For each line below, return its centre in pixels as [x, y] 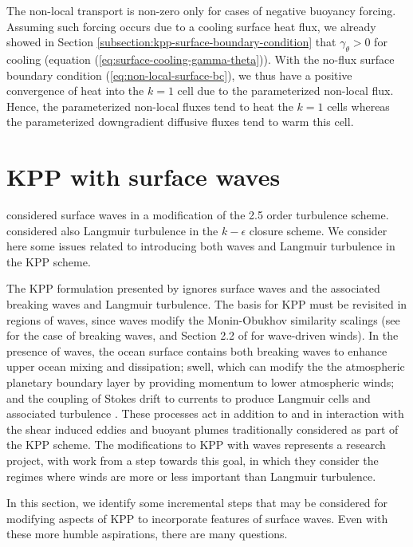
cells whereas [358, 106]
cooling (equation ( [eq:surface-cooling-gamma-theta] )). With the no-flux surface [201, 59]
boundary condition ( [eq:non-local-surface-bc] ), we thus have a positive [179, 75]
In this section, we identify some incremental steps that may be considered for [197, 503]
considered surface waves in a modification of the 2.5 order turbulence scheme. [198, 215]
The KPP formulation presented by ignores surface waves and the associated [193, 288]
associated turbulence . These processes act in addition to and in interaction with [205, 413]
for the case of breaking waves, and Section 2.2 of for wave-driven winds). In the [203, 335]
